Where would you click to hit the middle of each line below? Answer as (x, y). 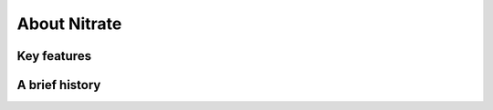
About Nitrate (69, 24)
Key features (54, 56)
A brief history (59, 85)
